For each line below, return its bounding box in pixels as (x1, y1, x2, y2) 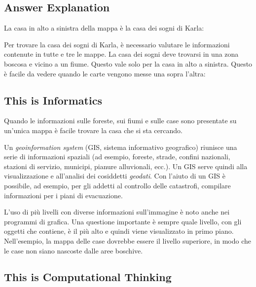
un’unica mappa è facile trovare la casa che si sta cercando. (4, 125, 183, 135)
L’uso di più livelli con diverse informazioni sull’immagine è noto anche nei (4, 207, 230, 217)
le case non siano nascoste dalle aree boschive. (4, 245, 143, 255)
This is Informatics (4, 92, 102, 108)
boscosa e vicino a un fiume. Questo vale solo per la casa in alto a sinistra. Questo (4, 58, 253, 69)
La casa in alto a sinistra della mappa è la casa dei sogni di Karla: (4, 23, 204, 33)
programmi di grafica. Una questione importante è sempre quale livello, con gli (4, 216, 242, 226)
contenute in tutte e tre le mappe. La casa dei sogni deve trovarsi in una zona (4, 49, 239, 59)
